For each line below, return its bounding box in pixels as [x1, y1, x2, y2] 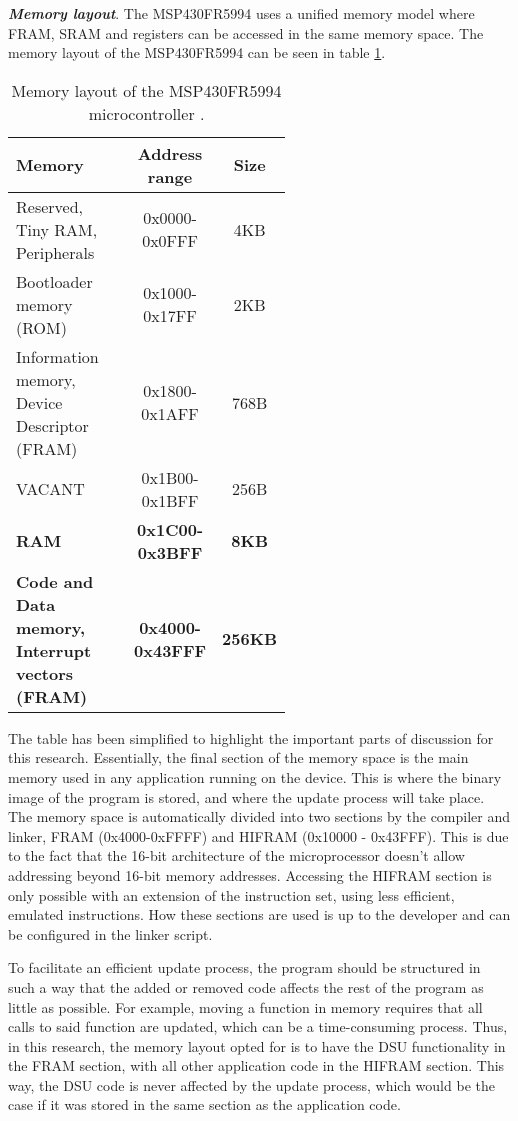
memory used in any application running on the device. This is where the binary [8, 766, 502, 787]
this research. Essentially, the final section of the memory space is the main [8, 747, 469, 768]
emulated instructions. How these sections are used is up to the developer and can [8, 904, 511, 925]
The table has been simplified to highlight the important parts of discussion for [8, 727, 494, 748]
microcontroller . [88, 101, 205, 125]
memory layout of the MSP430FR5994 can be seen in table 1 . [8, 42, 386, 63]
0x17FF [143, 304, 197, 328]
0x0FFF [142, 229, 198, 253]
